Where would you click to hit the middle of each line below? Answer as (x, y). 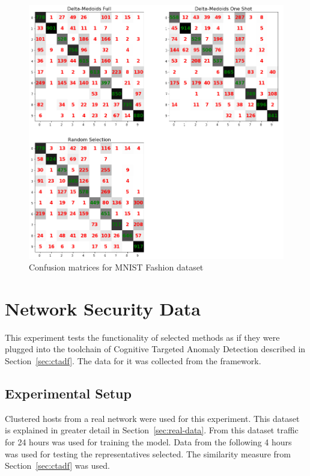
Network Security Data (103, 308)
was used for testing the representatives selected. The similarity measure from (148, 453)
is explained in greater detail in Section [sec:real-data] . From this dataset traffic (152, 430)
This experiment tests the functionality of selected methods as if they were (142, 337)
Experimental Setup (68, 393)
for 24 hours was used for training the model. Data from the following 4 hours (148, 442)
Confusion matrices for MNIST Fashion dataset (116, 267)
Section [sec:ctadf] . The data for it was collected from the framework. (133, 361)
